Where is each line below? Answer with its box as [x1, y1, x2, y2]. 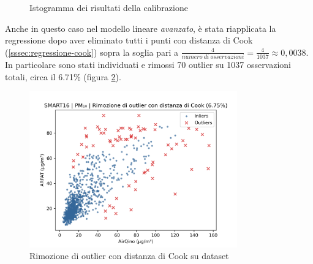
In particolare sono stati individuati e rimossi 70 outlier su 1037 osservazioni [5, 58, 292, 71]
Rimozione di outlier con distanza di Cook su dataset [29, 249, 229, 262]
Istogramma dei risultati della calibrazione [29, 1, 188, 13]
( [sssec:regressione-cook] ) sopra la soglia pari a [5, 45, 179, 58]
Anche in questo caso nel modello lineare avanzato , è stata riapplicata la [5, 21, 276, 34]
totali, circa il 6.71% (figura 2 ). [5, 70, 121, 83]
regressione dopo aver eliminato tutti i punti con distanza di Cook [5, 34, 253, 47]
